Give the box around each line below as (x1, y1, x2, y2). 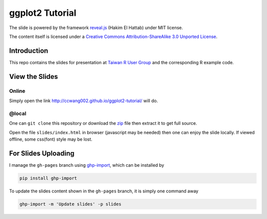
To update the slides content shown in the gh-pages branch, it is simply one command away (9, 188, 199, 194)
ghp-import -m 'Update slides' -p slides (19, 201, 122, 207)
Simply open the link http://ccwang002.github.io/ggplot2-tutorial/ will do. (9, 98, 158, 104)
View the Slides (9, 72, 58, 81)
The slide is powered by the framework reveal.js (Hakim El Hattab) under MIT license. (9, 25, 183, 31)
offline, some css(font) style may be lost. (9, 136, 92, 142)
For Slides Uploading (9, 149, 75, 157)
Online (9, 87, 26, 94)
